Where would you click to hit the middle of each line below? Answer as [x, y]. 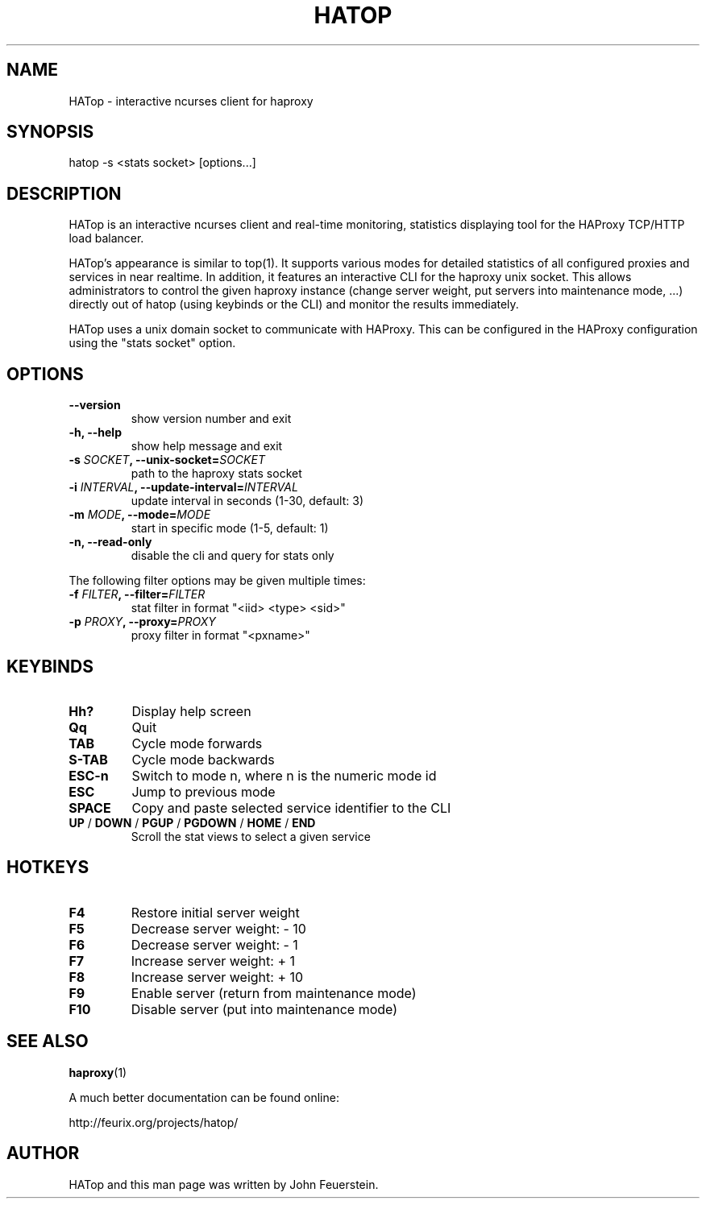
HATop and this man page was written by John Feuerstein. [224, 1184]
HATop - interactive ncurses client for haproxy [191, 101]
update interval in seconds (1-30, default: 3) [247, 501]
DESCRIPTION [64, 193]
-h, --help [95, 433]
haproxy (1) [98, 1072]
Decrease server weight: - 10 [218, 928]
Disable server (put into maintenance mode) [264, 1009]
